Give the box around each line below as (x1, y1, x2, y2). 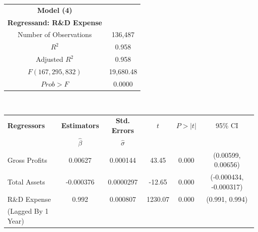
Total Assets (7, 176, 45, 186)
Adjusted (36, 54, 64, 64)
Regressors (7, 120, 45, 131)
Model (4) (37, 4, 72, 15)
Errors (112, 125, 134, 135)
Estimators (61, 120, 99, 131)
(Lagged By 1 (7, 206, 49, 216)
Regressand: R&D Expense (7, 17, 102, 27)
